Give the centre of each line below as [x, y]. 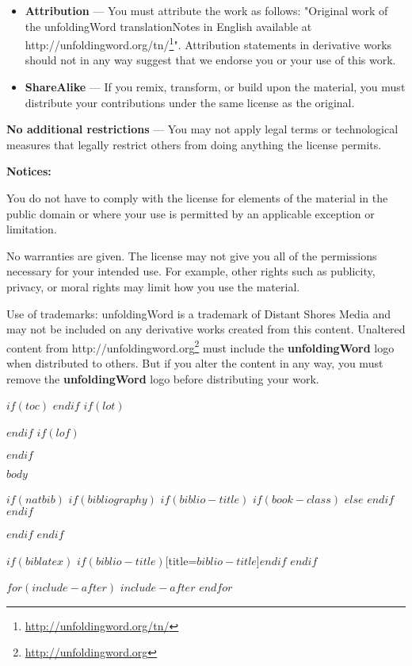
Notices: [29, 171]
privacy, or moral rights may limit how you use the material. [153, 286]
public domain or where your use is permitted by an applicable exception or [191, 213]
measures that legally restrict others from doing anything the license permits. [194, 144]
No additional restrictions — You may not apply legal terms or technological [202, 129]
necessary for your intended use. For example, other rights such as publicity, [191, 271]
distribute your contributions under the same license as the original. [190, 102]
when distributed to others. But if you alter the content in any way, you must [195, 363]
